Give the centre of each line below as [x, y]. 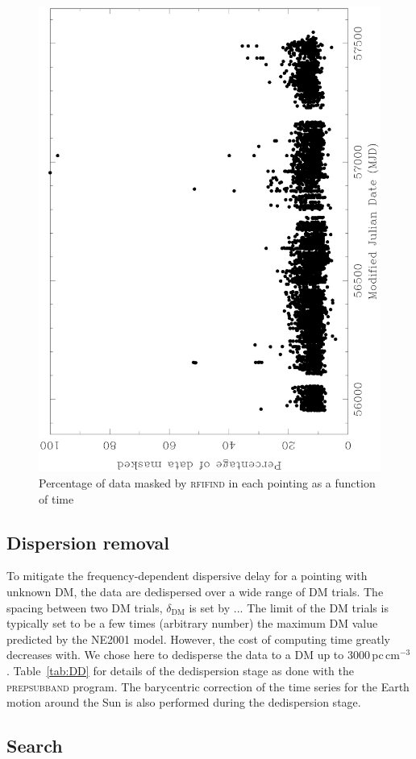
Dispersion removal [88, 542]
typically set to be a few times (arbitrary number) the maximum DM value [192, 623]
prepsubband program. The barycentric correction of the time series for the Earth [208, 686]
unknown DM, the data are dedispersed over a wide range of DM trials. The [195, 591]
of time [56, 498]
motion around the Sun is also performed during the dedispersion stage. [184, 702]
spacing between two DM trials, [85, 607]
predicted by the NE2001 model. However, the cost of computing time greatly [198, 639]
